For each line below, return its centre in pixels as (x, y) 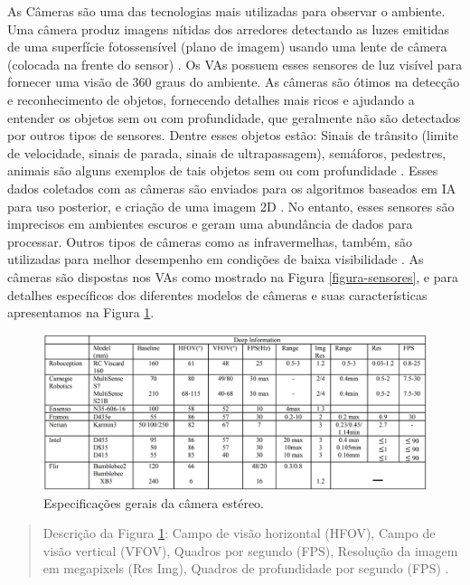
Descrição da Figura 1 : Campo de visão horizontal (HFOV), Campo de (239, 533)
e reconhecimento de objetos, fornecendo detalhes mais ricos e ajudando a (211, 99)
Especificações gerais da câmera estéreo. (154, 502)
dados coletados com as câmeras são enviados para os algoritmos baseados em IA (232, 188)
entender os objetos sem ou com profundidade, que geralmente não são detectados (234, 117)
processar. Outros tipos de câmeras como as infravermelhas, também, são (210, 241)
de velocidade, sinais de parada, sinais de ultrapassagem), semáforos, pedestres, (227, 152)
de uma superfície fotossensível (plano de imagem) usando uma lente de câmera (227, 47)
